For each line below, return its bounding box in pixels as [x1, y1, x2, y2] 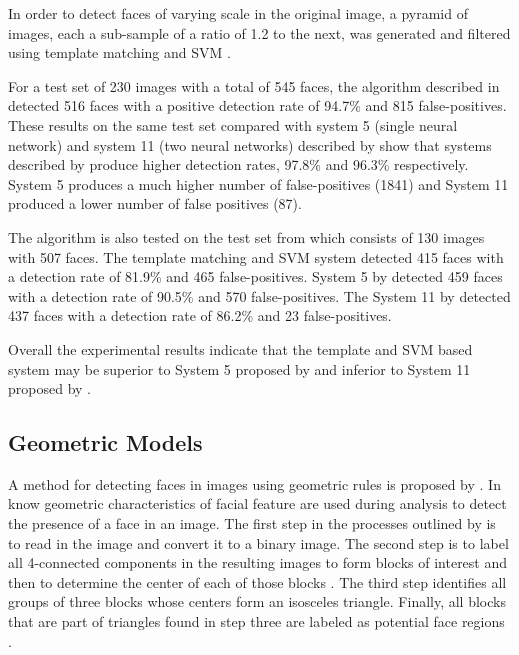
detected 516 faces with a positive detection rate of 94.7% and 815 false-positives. [8, 95, 507, 116]
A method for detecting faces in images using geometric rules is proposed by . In [8, 473, 501, 494]
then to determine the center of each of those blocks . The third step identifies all [8, 571, 507, 592]
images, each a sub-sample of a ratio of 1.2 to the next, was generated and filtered [8, 22, 511, 43]
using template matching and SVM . [8, 42, 231, 63]
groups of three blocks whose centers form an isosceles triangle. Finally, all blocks [8, 591, 506, 612]
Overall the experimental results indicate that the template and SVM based [8, 338, 473, 359]
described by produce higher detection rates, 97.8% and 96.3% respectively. [8, 154, 469, 175]
